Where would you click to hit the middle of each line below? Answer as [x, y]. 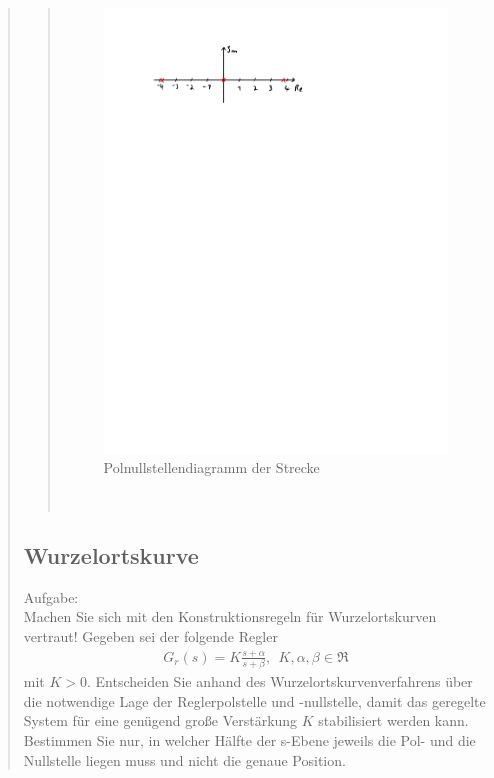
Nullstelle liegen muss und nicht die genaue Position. [184, 759]
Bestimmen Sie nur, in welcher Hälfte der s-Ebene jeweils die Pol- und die [249, 740]
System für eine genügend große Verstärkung [160, 720]
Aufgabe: [51, 596]
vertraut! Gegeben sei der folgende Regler [150, 636]
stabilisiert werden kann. [393, 720]
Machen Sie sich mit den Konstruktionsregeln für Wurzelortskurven [230, 616]
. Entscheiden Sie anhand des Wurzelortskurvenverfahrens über [280, 681]
